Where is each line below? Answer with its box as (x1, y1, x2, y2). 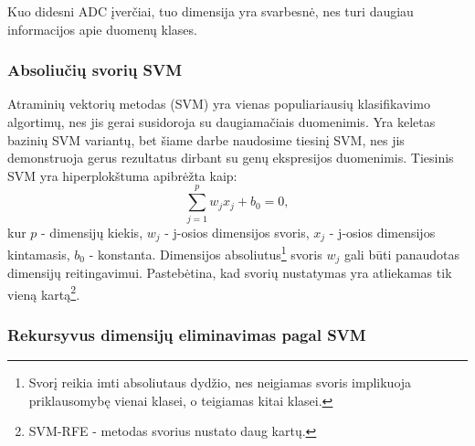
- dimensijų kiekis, (41, 222, 143, 241)
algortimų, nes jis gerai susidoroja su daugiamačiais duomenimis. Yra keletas (7, 112, 436, 131)
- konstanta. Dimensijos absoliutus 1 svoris (89, 241, 322, 263)
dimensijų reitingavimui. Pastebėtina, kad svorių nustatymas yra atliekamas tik (7, 263, 452, 282)
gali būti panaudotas (343, 244, 460, 263)
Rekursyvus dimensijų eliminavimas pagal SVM (7, 323, 366, 345)
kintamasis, (7, 244, 70, 263)
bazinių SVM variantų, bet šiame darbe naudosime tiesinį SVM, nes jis (7, 130, 405, 149)
